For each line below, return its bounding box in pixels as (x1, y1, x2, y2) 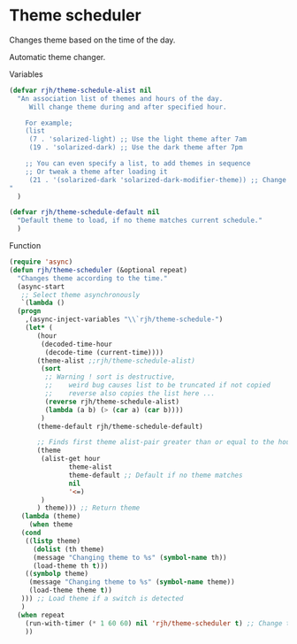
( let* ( (25, 324, 53, 333)
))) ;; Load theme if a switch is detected (20, 594, 184, 603)
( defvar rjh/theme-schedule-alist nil (9, 86, 152, 95)
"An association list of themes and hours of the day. (17, 94, 224, 103)
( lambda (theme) (20, 512, 81, 521)
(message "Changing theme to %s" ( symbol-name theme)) (28, 578, 236, 586)
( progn (17, 307, 42, 316)
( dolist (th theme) (32, 545, 104, 554)
